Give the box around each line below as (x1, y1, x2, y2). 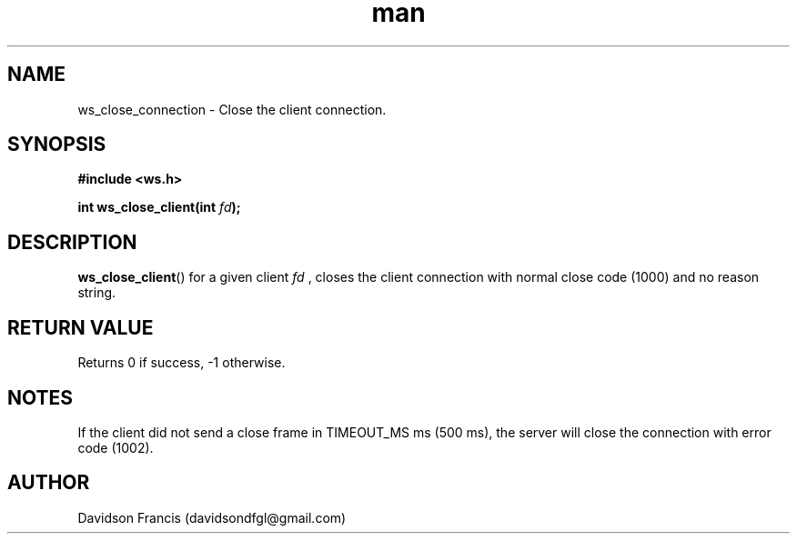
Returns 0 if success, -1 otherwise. (77, 355, 286, 371)
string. (77, 285, 116, 301)
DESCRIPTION (7, 230, 137, 254)
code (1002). (77, 439, 154, 456)
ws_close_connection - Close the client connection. (77, 101, 387, 117)
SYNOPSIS (7, 133, 106, 156)
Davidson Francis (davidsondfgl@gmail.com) (77, 509, 347, 526)
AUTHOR (7, 471, 90, 495)
